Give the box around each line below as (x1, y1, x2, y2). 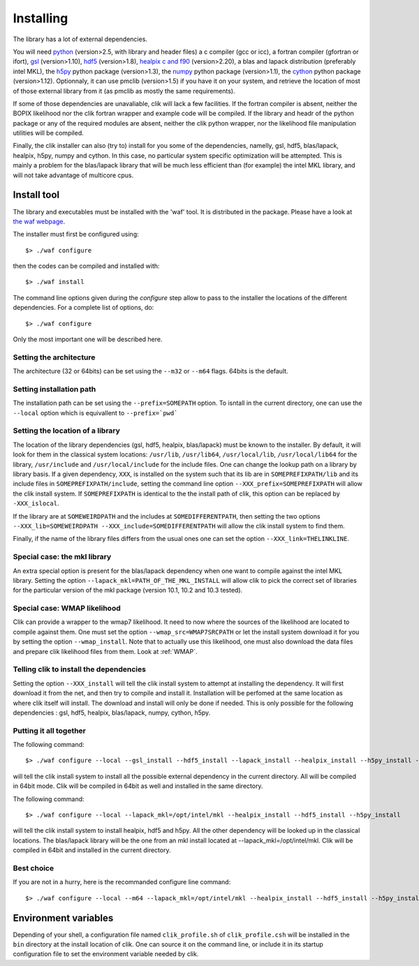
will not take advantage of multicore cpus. (13, 171, 134, 179)
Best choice (13, 863, 54, 872)
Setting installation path (13, 384, 96, 394)
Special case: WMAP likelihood (13, 604, 122, 614)
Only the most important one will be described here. (13, 335, 163, 343)
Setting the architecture (13, 352, 96, 362)
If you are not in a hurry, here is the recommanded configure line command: (13, 878, 231, 886)
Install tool (13, 189, 60, 201)
